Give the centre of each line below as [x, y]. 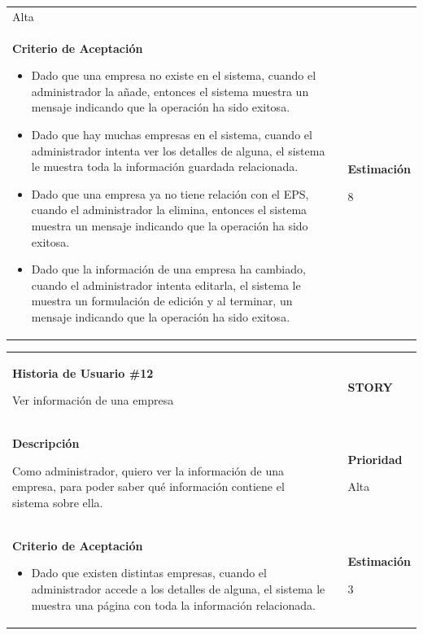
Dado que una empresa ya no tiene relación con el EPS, [170, 193]
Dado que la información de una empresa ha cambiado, [168, 269]
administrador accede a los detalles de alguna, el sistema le [178, 589]
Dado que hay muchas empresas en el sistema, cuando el [172, 134]
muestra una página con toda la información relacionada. [173, 604]
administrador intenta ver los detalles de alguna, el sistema [178, 150]
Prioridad [375, 459]
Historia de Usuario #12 [83, 372]
